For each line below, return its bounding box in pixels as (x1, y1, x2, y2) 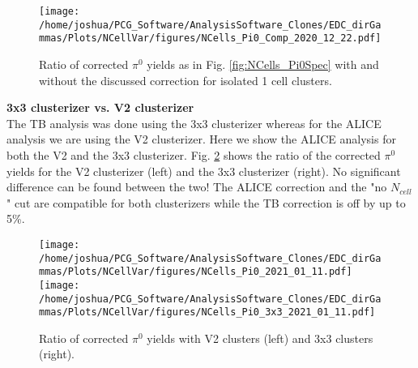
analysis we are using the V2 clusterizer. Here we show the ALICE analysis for (6, 131, 396, 148)
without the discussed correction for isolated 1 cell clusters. (39, 71, 332, 88)
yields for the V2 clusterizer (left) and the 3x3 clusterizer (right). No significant (6, 162, 401, 179)
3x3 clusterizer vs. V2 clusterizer (6, 99, 194, 116)
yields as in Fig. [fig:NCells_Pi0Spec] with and (147, 55, 379, 72)
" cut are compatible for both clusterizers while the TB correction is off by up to (6, 194, 406, 211)
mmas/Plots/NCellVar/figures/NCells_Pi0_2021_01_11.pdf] (39, 266, 352, 278)
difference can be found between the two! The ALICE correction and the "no (6, 178, 387, 195)
